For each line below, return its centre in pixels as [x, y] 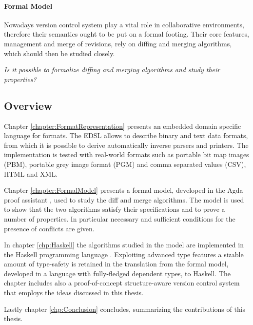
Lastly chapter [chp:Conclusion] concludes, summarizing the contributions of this [125, 309]
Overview [28, 105]
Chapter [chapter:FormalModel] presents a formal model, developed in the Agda [124, 190]
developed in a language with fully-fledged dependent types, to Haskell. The [117, 273]
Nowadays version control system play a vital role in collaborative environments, [124, 24]
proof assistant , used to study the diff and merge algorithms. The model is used [124, 199]
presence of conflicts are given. [49, 228]
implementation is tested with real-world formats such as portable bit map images [126, 154]
